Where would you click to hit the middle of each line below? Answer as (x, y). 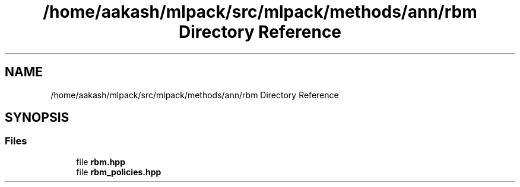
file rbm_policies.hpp (119, 172)
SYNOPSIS (37, 118)
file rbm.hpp (101, 162)
